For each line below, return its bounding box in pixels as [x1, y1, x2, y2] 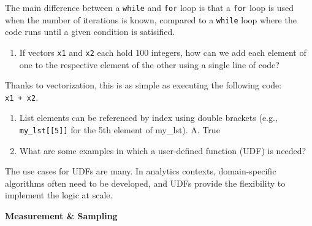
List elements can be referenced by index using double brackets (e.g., [19, 111, 278, 124]
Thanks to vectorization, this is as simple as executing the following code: [5, 79, 282, 92]
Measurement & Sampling [5, 209, 118, 222]
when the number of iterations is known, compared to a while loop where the [5, 13, 297, 26]
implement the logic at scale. [5, 189, 113, 201]
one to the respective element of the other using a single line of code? [19, 58, 280, 71]
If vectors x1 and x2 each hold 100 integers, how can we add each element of [19, 45, 306, 58]
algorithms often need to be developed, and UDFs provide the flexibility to [5, 176, 286, 189]
